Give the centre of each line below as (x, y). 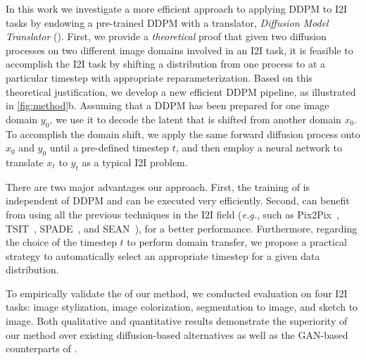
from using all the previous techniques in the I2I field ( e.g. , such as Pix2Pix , (172, 214)
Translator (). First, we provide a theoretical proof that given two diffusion (166, 36)
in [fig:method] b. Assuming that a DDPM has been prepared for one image (168, 105)
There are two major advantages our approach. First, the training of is (158, 186)
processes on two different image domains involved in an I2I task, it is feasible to (179, 50)
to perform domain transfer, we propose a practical (237, 242)
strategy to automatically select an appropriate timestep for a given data (163, 255)
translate (25, 162)
